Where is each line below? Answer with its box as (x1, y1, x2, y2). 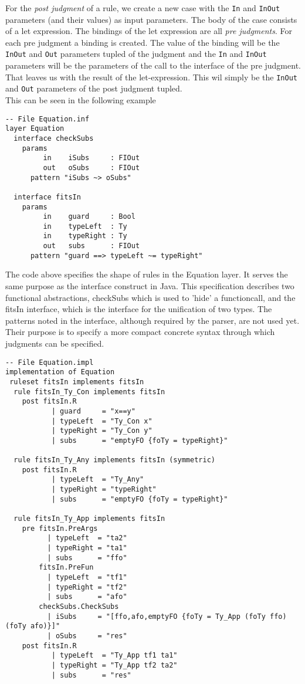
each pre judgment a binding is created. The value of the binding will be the (5, 36, 280, 48)
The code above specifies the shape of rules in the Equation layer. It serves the (5, 268, 288, 280)
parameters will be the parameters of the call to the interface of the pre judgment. (5, 59, 301, 72)
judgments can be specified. (5, 337, 104, 349)
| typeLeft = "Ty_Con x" (51, 417, 152, 425)
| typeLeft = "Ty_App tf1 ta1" (51, 651, 178, 660)
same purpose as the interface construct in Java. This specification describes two (5, 280, 294, 292)
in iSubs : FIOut (43, 154, 140, 162)
